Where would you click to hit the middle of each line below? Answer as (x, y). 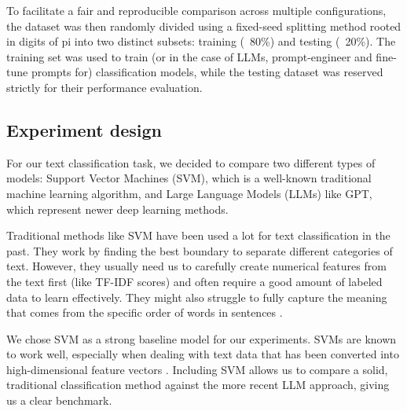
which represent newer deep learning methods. (117, 209)
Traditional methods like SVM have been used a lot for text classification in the (198, 235)
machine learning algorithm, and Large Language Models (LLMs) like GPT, (189, 193)
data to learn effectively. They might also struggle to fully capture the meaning (197, 297)
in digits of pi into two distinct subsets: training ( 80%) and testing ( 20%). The (201, 41)
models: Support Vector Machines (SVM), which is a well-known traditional (189, 178)
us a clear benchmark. (59, 400)
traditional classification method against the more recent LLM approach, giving (198, 385)
